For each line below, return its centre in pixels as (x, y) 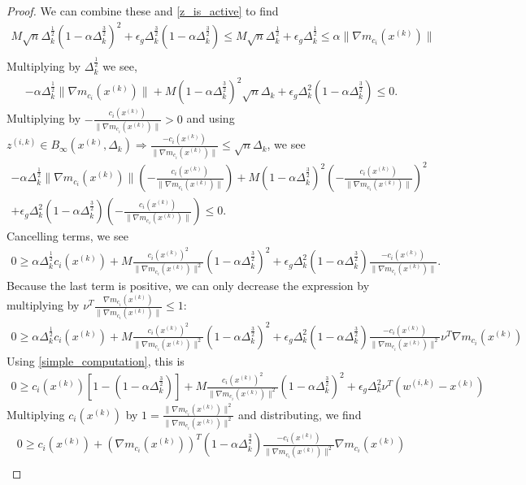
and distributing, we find (300, 414)
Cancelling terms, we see (67, 236)
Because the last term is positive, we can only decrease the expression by (188, 286)
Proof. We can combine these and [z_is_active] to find (143, 11)
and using (211, 118)
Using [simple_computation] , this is (96, 360)
